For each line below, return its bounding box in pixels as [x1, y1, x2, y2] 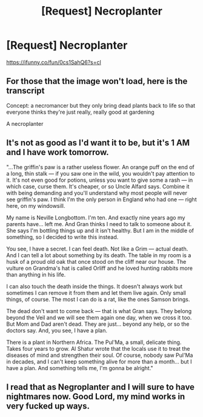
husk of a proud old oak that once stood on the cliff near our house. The [6, 258, 187, 265]
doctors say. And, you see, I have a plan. [6, 326, 108, 334]
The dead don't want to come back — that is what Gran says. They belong [6, 307, 192, 314]
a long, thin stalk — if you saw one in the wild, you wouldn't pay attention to [6, 170, 195, 177]
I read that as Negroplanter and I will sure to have [6, 382, 195, 392]
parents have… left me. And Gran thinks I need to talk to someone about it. [6, 220, 192, 227]
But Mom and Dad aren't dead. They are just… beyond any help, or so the [6, 320, 190, 328]
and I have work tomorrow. [6, 147, 109, 157]
